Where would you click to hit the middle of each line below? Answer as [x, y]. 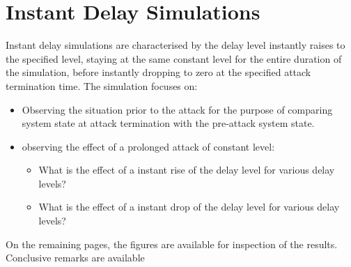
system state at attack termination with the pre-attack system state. [168, 123]
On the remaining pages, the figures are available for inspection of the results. [172, 244]
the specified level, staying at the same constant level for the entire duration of [174, 58]
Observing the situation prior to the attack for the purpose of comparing [177, 109]
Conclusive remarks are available [75, 258]
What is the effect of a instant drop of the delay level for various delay [189, 207]
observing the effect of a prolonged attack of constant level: [148, 146]
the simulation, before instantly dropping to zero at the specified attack [158, 72]
